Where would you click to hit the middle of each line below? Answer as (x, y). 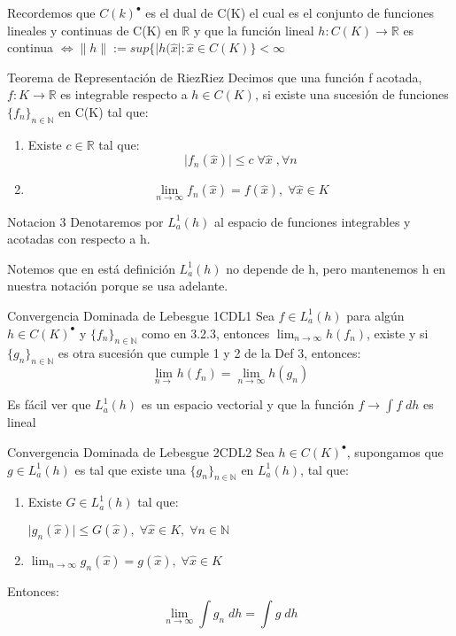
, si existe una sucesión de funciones (352, 94)
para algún (375, 315)
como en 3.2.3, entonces (205, 333)
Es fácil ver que (49, 404)
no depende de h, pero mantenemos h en (336, 268)
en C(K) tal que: (104, 111)
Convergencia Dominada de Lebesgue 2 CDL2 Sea (141, 451)
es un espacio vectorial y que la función (247, 404)
